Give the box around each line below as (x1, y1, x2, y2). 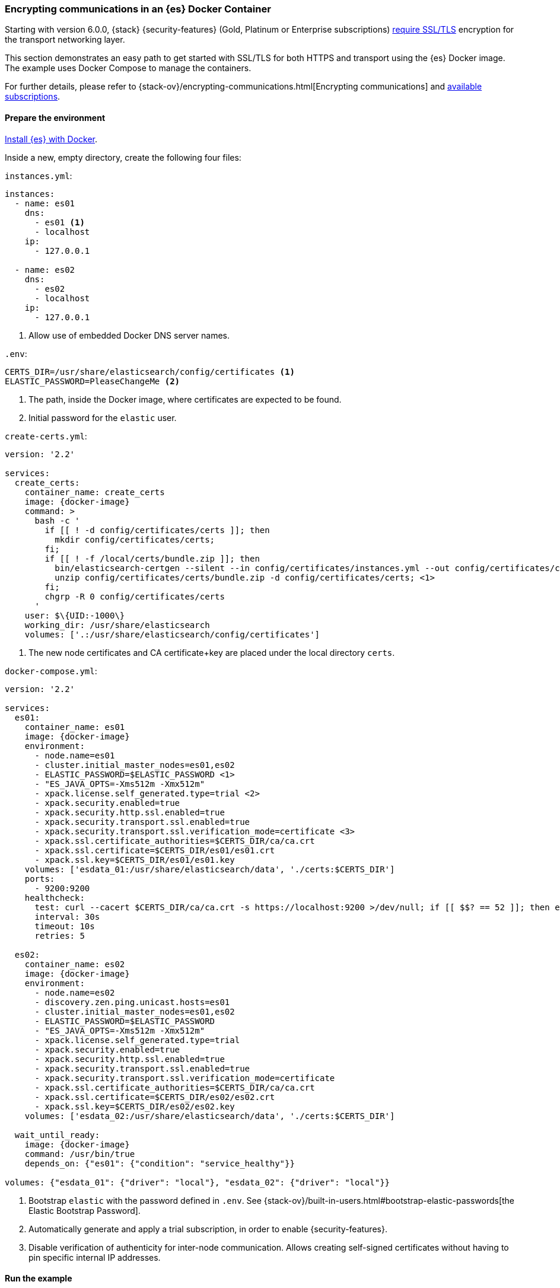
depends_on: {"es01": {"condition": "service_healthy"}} (24, 1158, 295, 1168)
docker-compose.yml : (5, 665, 97, 676)
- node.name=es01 (34, 750, 115, 760)
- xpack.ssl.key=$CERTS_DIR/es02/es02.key (34, 1101, 235, 1111)
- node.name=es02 (34, 987, 115, 997)
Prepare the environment (5, 112, 106, 123)
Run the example (5, 1273, 72, 1284)
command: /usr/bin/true (24, 1149, 135, 1159)
